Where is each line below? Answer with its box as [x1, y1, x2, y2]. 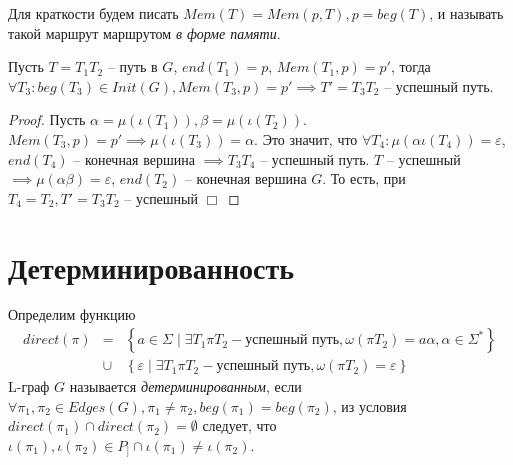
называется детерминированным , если [69, 376, 302, 397]
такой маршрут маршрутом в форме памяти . [8, 22, 281, 43]
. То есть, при [322, 168, 406, 189]
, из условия [332, 395, 407, 416]
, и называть [429, 3, 504, 23]
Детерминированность [8, 246, 295, 287]
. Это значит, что [254, 128, 358, 149]
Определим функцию [8, 304, 136, 325]
